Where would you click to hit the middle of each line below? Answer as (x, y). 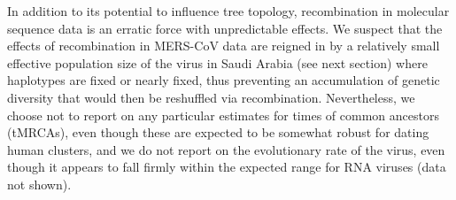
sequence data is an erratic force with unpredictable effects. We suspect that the (225, 28)
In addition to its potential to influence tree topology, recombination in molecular (228, 11)
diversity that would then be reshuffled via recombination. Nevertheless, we (211, 97)
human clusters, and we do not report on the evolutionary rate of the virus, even (226, 149)
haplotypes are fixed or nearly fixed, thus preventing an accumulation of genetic (224, 80)
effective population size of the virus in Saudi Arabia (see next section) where (217, 62)
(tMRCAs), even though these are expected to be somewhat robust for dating (218, 132)
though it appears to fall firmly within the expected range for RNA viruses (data (227, 167)
